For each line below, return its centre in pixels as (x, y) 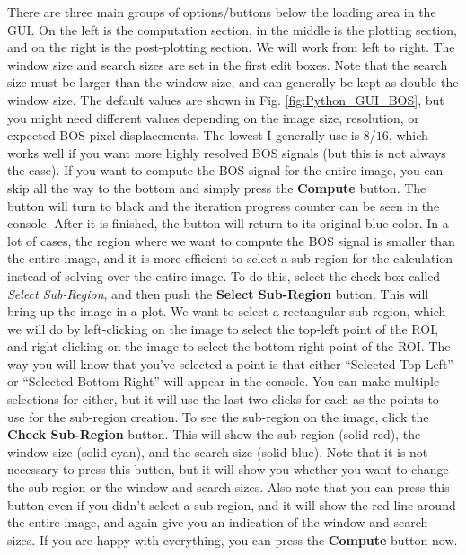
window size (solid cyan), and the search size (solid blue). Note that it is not (218, 451)
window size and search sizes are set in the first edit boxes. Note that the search (228, 64)
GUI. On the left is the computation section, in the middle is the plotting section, (232, 29)
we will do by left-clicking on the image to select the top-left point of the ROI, (223, 328)
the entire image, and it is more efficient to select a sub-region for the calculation (230, 258)
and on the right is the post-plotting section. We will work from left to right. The (231, 47)
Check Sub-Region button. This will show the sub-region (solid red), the (214, 434)
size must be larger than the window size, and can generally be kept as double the (233, 82)
